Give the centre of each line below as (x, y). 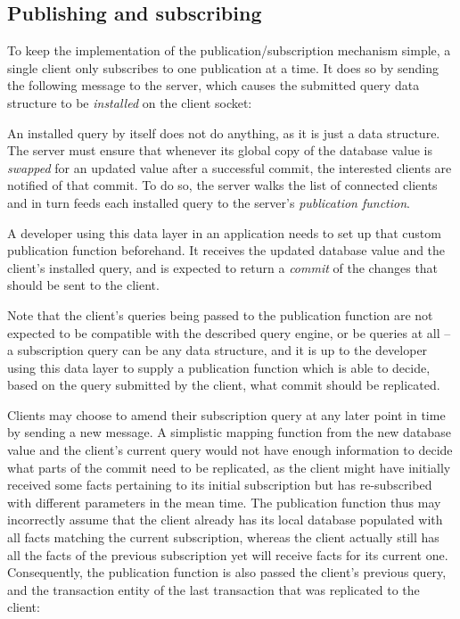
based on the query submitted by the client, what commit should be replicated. (224, 385)
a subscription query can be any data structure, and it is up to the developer (218, 350)
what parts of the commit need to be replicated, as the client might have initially (229, 467)
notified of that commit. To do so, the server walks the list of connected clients (222, 185)
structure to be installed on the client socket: (130, 102)
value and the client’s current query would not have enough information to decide (230, 450)
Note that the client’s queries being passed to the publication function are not (220, 314)
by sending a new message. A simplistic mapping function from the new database (229, 432)
